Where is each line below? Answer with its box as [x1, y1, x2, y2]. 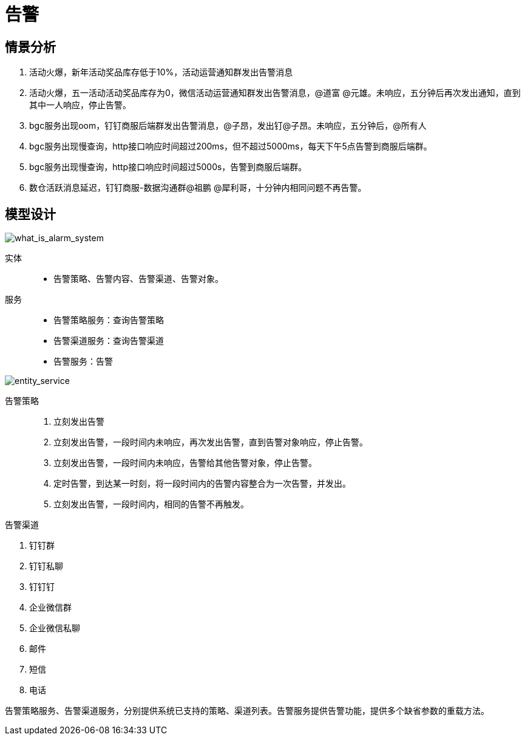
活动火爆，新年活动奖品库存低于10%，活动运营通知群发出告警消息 [29, 67, 293, 78]
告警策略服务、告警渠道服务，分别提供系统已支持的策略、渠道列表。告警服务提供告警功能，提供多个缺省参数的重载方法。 [5, 705, 489, 716]
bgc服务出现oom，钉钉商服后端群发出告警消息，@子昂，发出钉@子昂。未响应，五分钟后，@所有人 [29, 120, 427, 131]
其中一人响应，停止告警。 [29, 100, 131, 111]
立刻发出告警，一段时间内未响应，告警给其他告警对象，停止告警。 [53, 457, 317, 468]
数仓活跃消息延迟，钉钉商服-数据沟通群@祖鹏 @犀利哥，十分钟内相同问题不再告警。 [29, 182, 367, 193]
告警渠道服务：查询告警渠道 [53, 335, 164, 346]
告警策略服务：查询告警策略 [53, 315, 164, 326]
